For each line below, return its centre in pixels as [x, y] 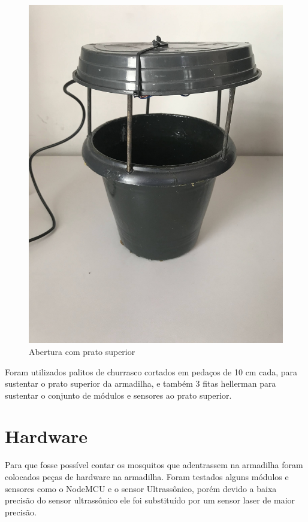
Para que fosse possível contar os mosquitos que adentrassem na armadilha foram [154, 465]
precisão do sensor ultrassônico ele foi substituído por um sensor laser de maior [150, 500]
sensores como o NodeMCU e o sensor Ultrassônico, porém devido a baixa [141, 488]
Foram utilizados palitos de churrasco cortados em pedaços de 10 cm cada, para [151, 371]
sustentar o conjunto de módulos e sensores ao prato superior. [118, 395]
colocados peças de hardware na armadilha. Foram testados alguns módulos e [147, 477]
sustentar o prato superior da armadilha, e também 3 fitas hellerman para [141, 383]
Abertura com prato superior [82, 351]
